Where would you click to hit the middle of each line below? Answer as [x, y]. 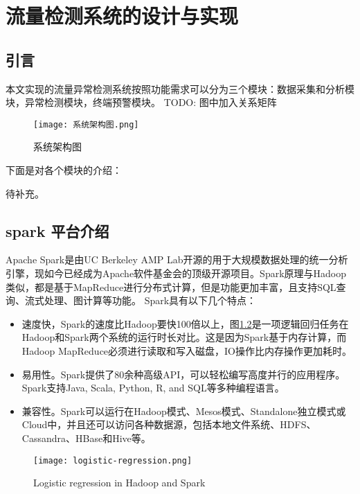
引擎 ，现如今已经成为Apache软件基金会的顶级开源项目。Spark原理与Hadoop [176, 273]
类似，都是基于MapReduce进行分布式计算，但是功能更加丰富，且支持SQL [171, 286]
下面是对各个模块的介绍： [64, 170]
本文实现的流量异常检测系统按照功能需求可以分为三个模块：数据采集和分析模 [180, 88]
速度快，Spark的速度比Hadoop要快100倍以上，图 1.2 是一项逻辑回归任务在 [185, 323]
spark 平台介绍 [57, 230]
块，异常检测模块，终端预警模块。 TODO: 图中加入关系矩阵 [141, 102]
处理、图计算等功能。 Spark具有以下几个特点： [150, 300]
